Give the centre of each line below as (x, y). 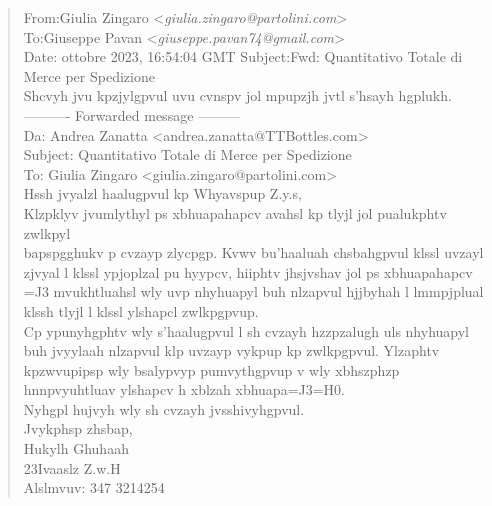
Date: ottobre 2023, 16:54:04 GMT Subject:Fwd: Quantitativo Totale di (243, 56)
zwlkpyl (47, 232)
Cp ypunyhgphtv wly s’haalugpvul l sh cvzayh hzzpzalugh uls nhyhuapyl (246, 330)
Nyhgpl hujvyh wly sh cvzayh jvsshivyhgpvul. (164, 408)
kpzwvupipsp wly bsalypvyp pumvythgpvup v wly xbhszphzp (211, 369)
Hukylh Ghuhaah (76, 448)
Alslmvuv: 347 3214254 (94, 487)
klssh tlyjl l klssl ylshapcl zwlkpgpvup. (141, 310)
